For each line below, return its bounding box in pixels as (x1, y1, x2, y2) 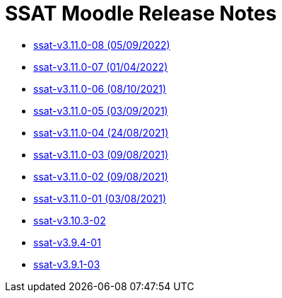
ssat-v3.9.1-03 (33, 258, 100, 270)
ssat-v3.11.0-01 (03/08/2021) (33, 192, 167, 205)
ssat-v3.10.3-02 (33, 214, 106, 227)
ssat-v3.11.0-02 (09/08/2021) (33, 170, 168, 183)
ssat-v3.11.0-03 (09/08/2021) (33, 148, 169, 161)
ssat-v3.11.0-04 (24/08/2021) (33, 126, 169, 139)
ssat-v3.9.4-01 (33, 236, 101, 248)
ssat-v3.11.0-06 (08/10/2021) (33, 82, 167, 95)
